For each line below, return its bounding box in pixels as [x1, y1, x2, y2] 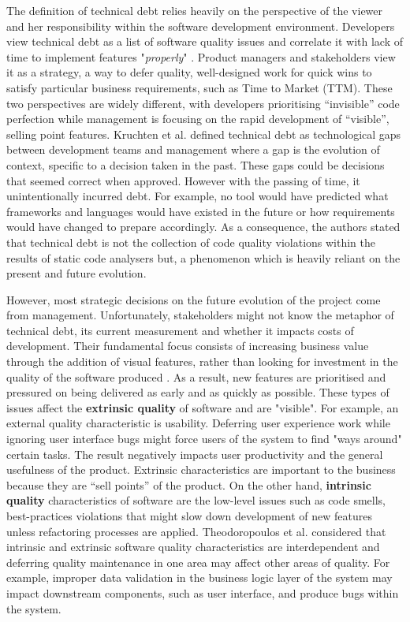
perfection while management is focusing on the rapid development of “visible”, [6, 110, 389, 127]
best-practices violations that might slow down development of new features [6, 508, 372, 523]
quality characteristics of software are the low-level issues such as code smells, [6, 492, 386, 508]
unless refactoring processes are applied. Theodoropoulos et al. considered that [6, 523, 386, 539]
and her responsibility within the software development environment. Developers [6, 17, 395, 34]
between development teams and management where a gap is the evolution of [6, 141, 380, 158]
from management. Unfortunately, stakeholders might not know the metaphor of [6, 307, 394, 323]
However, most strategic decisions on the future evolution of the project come [6, 291, 381, 307]
